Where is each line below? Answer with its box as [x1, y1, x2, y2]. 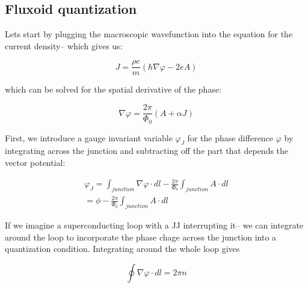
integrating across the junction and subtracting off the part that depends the [5, 144, 289, 157]
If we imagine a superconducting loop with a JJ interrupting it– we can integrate [5, 219, 304, 231]
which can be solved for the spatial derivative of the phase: [5, 83, 222, 96]
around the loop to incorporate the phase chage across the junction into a [5, 230, 277, 243]
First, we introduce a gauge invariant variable [5, 131, 173, 144]
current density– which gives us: [5, 39, 123, 52]
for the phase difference [187, 131, 274, 144]
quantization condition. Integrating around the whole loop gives [5, 242, 240, 255]
